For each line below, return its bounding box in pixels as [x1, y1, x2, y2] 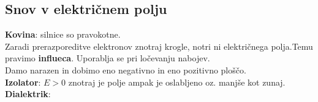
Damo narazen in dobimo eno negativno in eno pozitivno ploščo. [5, 63, 246, 76]
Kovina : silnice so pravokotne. [5, 28, 121, 41]
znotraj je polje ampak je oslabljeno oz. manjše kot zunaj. [68, 75, 286, 88]
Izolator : [5, 75, 41, 88]
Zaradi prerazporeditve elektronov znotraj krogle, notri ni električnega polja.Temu [5, 39, 313, 52]
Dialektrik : [5, 87, 51, 100]
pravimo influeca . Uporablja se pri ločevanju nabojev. [5, 52, 210, 64]
